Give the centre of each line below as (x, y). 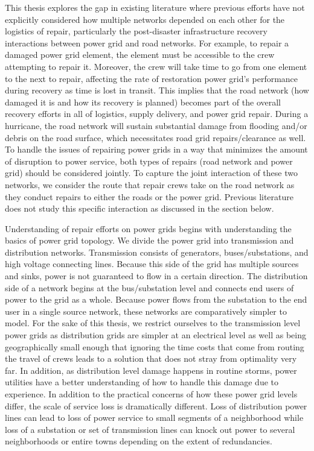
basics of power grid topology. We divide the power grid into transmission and (149, 240)
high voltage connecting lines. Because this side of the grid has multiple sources (152, 264)
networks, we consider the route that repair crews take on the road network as (150, 184)
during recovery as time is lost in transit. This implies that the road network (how (157, 90)
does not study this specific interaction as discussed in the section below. (139, 208)
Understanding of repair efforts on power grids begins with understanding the (148, 228)
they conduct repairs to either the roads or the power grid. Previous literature (149, 196)
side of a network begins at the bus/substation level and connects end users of (149, 287)
